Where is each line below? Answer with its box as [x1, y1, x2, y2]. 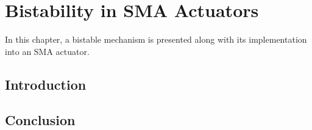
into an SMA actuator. [5, 45, 90, 57]
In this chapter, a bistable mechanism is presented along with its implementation [5, 33, 307, 46]
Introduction [5, 74, 87, 93]
